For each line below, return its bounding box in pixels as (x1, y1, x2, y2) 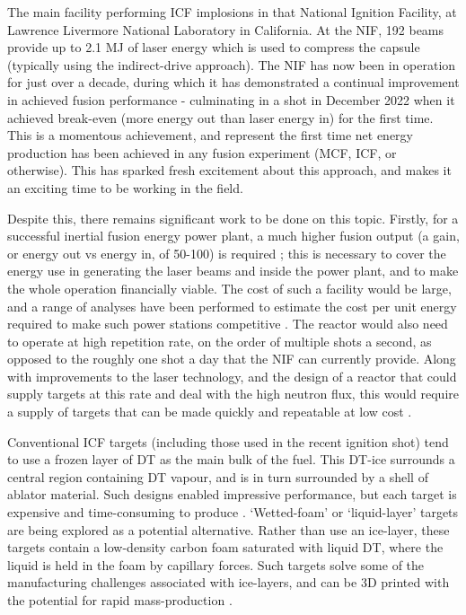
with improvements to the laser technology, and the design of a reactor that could (7, 366, 457, 385)
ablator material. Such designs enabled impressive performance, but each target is (7, 485, 457, 504)
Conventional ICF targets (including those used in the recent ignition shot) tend (7, 432, 449, 451)
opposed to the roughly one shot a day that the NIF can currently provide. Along (7, 349, 456, 368)
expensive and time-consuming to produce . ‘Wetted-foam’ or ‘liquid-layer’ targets (7, 503, 459, 522)
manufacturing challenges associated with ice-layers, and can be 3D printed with (7, 573, 450, 592)
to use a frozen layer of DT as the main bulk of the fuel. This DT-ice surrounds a (7, 450, 455, 469)
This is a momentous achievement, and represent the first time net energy (7, 126, 413, 145)
